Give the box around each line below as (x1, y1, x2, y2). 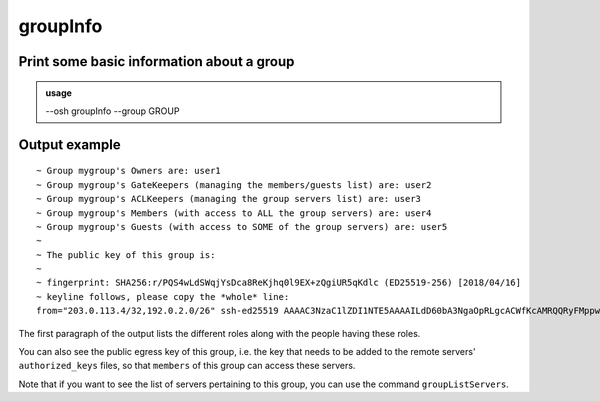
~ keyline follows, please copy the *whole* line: (36, 291, 290, 302)
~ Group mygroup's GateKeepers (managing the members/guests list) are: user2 (36, 179, 432, 190)
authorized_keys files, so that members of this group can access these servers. (18, 360, 356, 372)
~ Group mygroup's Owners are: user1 (36, 165, 222, 177)
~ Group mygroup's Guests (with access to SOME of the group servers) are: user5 (36, 221, 448, 232)
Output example (18, 136, 121, 153)
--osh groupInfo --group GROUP (45, 105, 180, 117)
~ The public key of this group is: (36, 249, 216, 260)
